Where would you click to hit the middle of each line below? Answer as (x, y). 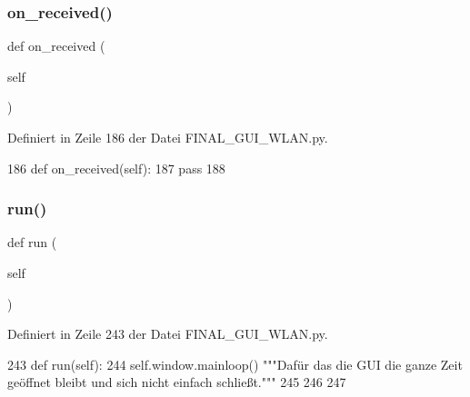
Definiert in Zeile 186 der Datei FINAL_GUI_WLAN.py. (168, 137)
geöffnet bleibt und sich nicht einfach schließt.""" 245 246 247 (177, 382)
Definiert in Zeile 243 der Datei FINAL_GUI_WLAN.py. (168, 334)
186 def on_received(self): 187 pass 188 (116, 168)
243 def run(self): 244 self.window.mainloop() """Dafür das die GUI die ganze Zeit (235, 364)
